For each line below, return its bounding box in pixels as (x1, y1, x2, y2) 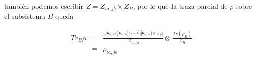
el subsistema (4, 11, 46, 21)
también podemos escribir (4, 1, 83, 11)
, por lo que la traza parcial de (133, 1, 228, 11)
